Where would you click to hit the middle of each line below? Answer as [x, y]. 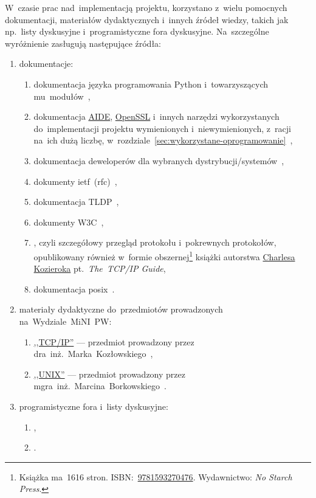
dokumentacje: [46, 64]
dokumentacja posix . [74, 289]
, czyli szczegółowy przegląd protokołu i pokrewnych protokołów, [155, 242]
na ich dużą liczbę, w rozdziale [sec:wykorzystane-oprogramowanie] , [163, 140]
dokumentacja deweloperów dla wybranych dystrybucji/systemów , [159, 160]
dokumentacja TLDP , [76, 202]
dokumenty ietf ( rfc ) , [75, 181]
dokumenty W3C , [69, 222]
